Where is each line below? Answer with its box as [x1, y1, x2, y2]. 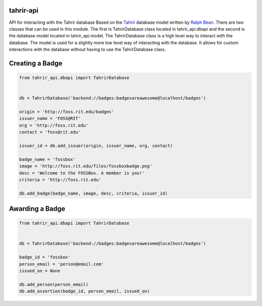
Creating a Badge [9, 59, 63, 68]
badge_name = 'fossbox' [19, 156, 76, 162]
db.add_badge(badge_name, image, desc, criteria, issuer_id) [19, 190, 168, 196]
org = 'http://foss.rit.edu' [19, 122, 89, 128]
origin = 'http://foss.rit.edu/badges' [19, 109, 114, 115]
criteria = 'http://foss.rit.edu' [19, 177, 101, 182]
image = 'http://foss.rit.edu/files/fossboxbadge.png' [19, 163, 152, 169]
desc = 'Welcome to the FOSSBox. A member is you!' [19, 170, 145, 176]
